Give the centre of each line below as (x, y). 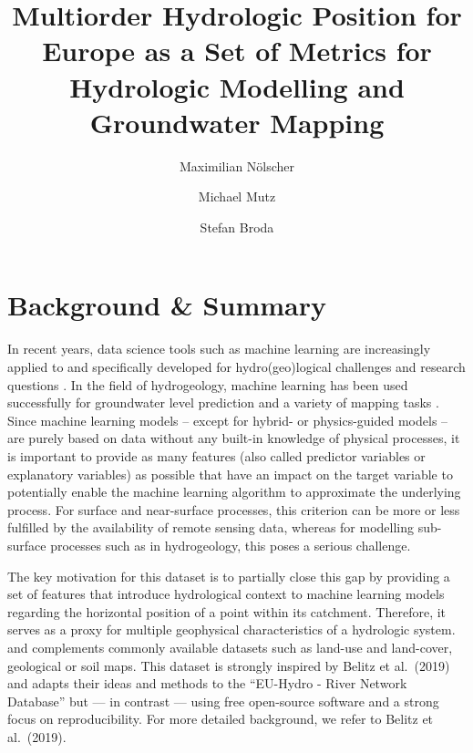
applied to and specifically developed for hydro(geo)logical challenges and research (236, 366)
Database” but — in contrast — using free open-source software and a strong (223, 701)
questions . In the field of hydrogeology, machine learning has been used (208, 384)
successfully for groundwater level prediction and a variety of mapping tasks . (223, 402)
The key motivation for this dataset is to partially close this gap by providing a (229, 576)
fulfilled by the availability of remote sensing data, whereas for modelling (211, 527)
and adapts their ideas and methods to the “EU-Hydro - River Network (207, 683)
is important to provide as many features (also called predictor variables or (216, 455)
